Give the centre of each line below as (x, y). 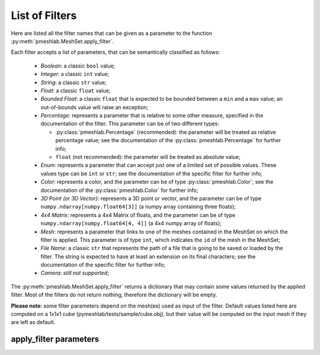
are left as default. (33, 322)
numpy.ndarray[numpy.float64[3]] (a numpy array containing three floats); (138, 207)
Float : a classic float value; (76, 90)
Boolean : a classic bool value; (78, 66)
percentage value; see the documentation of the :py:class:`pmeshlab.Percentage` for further (168, 140)
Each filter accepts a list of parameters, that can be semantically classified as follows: (116, 52)
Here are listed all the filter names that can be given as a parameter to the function (112, 33)
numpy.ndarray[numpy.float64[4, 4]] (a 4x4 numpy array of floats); (131, 223)
